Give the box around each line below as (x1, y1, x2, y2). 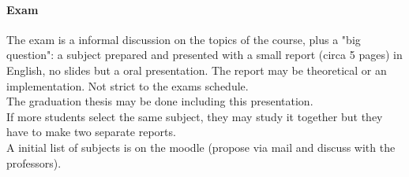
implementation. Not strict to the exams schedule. (6, 77, 249, 94)
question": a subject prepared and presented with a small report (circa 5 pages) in (6, 46, 403, 63)
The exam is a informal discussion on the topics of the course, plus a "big (6, 31, 361, 47)
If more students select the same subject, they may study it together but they (6, 108, 383, 124)
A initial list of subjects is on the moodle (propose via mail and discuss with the (6, 138, 396, 155)
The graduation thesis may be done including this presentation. (6, 93, 313, 109)
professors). (6, 154, 62, 171)
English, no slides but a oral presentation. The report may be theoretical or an (6, 61, 387, 78)
